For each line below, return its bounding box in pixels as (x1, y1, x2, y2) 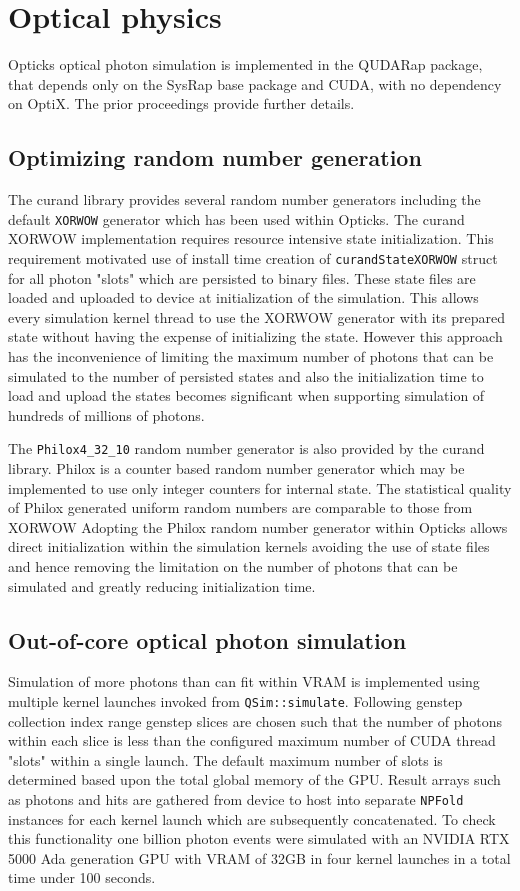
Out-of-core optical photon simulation (8, 624, 407, 655)
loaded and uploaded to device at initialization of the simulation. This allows (8, 287, 479, 308)
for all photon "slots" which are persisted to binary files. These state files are (8, 267, 476, 288)
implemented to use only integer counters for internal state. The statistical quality (8, 477, 512, 498)
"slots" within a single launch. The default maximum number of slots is (8, 749, 443, 770)
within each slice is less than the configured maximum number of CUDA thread (8, 730, 496, 751)
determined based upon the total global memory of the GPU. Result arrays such (8, 769, 501, 790)
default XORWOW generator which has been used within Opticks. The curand (8, 208, 465, 229)
